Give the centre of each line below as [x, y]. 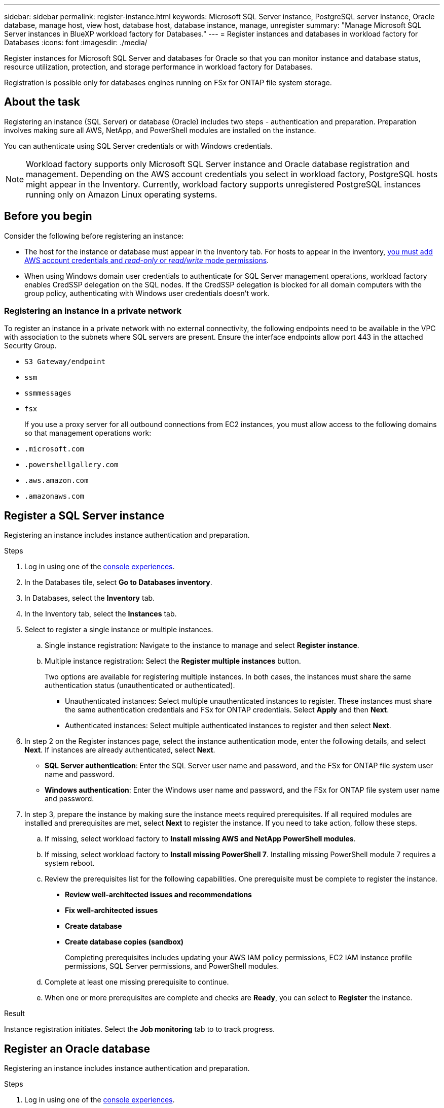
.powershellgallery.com [71, 465]
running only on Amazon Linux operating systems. [122, 194]
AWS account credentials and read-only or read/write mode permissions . [147, 260]
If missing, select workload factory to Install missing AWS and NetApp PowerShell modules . [200, 839]
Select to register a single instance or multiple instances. [119, 630]
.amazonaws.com [54, 496]
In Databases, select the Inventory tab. [90, 598]
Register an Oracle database [77, 1049]
